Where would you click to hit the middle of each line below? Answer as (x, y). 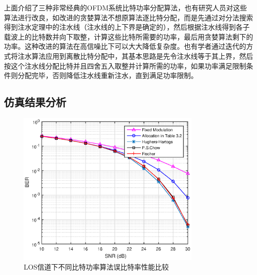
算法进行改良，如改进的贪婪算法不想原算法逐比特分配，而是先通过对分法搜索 (128, 17)
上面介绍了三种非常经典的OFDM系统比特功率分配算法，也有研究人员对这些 (126, 7)
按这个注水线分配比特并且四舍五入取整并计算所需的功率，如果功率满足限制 (125, 65)
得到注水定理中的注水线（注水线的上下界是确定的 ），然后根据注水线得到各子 (127, 27)
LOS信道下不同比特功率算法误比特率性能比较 (96, 267)
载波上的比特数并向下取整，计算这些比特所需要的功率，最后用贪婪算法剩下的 (128, 36)
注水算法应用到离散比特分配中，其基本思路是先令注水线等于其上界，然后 (135, 56)
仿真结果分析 (35, 102)
